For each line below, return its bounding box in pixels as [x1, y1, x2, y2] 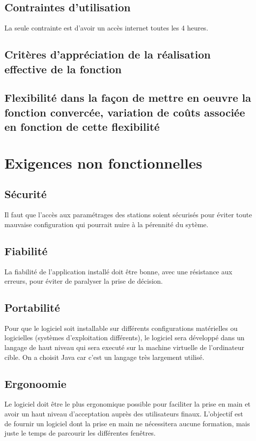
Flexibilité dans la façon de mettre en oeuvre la [4, 90, 252, 105]
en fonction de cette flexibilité [4, 119, 160, 134]
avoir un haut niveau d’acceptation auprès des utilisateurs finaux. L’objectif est [4, 409, 243, 419]
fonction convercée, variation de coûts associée [4, 104, 245, 119]
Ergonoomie [4, 376, 67, 391]
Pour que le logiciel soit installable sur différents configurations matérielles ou [4, 323, 238, 333]
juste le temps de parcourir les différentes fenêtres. [4, 428, 156, 438]
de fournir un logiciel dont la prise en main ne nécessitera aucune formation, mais [4, 418, 250, 428]
